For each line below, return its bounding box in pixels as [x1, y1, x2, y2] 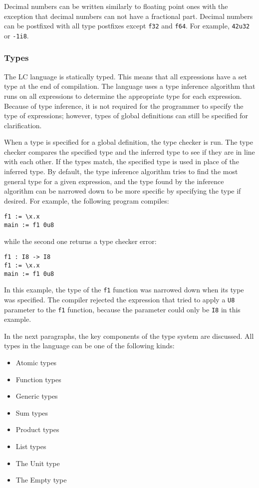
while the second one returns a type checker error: [4, 236, 157, 246]
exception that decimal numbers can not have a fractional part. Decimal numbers [4, 10, 253, 21]
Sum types [15, 407, 48, 418]
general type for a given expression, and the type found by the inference [4, 176, 224, 186]
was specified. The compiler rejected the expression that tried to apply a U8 [4, 294, 235, 304]
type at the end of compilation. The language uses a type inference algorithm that [4, 81, 256, 91]
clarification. [4, 120, 42, 130]
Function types [15, 374, 61, 384]
